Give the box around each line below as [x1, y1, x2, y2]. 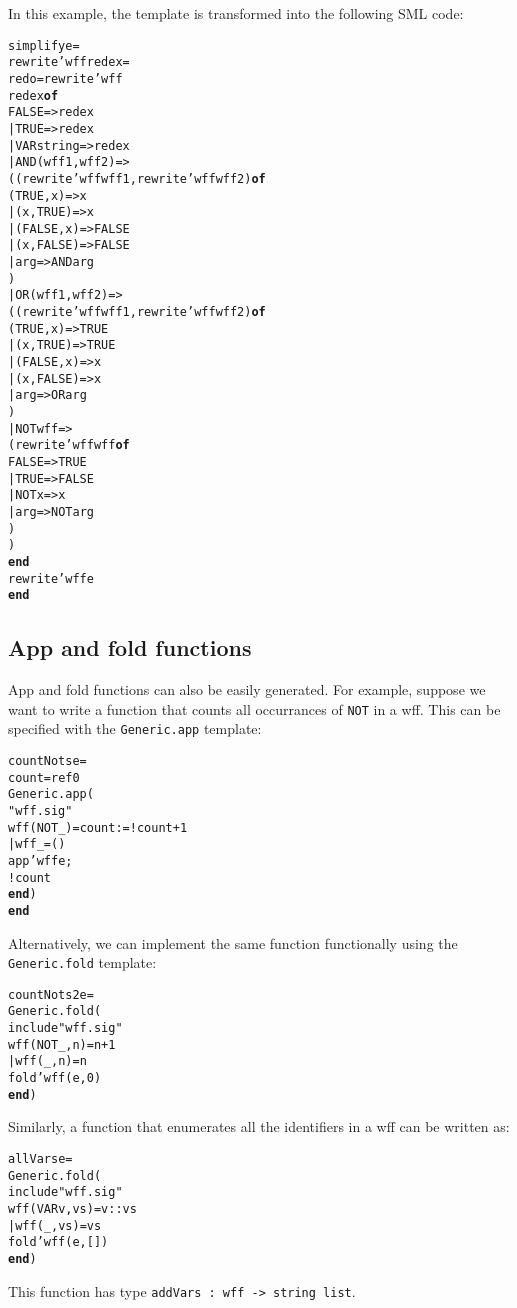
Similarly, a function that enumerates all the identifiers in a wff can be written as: [8, 1116, 510, 1137]
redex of [8, 88, 59, 103]
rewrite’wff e [8, 571, 94, 586]
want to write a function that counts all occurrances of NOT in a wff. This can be [8, 698, 501, 719]
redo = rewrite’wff [8, 71, 123, 86]
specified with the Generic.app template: [8, 718, 262, 739]
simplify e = [8, 38, 80, 53]
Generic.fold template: [8, 952, 157, 973]
